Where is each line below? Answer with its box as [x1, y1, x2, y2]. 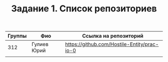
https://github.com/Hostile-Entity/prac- [64, 41, 159, 48]
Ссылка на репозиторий [82, 33, 143, 40]
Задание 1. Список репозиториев [11, 3, 157, 14]
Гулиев [31, 41, 48, 48]
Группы [7, 33, 27, 40]
